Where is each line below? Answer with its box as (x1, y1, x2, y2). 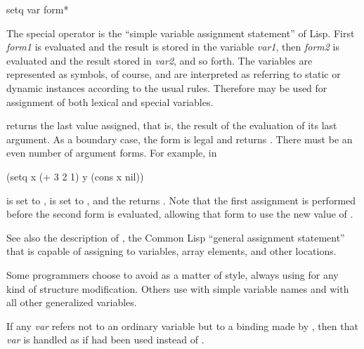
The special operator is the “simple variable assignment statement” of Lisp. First (6, 25, 355, 40)
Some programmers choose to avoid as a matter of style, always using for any (6, 267, 339, 282)
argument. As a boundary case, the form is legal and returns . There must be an (6, 131, 353, 146)
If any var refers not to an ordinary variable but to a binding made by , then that (6, 318, 358, 333)
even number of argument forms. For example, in (6, 145, 217, 160)
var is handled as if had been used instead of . (6, 332, 204, 347)
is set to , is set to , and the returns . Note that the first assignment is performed (6, 192, 356, 207)
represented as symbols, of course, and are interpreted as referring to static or (6, 67, 341, 81)
